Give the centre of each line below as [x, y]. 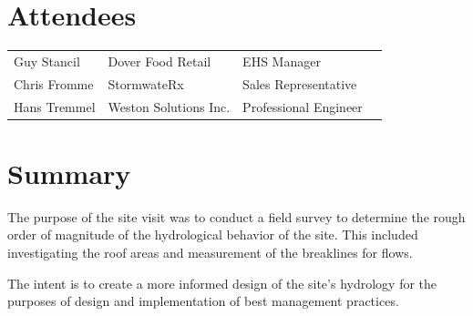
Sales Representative [300, 83]
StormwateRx [146, 83]
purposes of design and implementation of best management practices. [203, 301]
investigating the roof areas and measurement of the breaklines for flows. [210, 252]
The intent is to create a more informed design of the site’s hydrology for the [222, 283]
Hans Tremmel [55, 106]
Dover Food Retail [159, 61]
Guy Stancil [47, 61]
